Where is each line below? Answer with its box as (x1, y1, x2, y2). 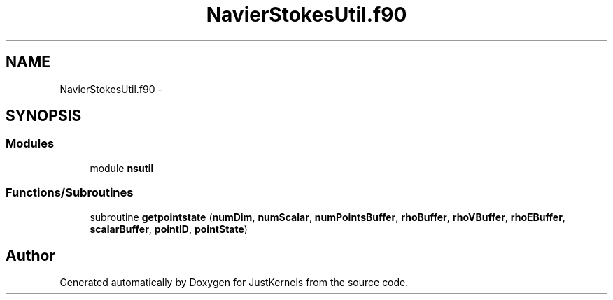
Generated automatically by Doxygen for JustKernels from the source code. (59, 276, 409, 289)
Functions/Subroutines (6, 185, 134, 200)
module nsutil (90, 162, 154, 174)
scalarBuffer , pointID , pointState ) (90, 222, 248, 235)
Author (6, 246, 55, 264)
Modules (6, 136, 55, 151)
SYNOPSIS (6, 107, 82, 125)
